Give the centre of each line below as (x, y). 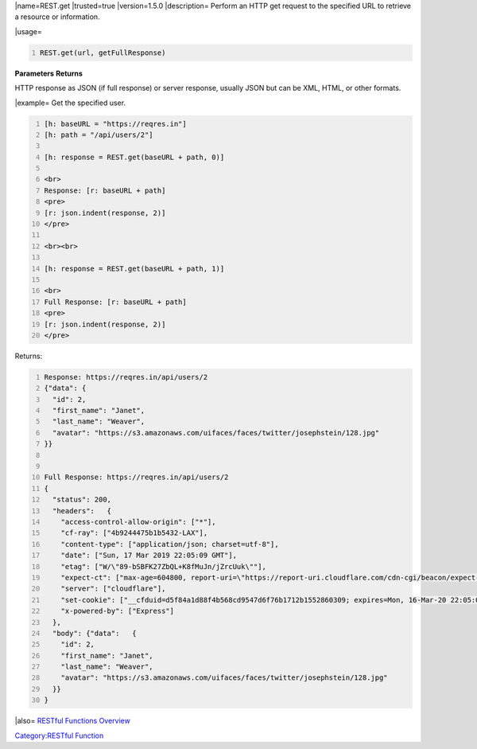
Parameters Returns (49, 73)
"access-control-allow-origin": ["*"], (138, 522)
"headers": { (81, 511)
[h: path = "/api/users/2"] (99, 135)
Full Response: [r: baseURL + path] (115, 302)
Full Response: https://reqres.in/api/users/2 (136, 477)
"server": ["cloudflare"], (113, 589)
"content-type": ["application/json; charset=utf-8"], (170, 544)
